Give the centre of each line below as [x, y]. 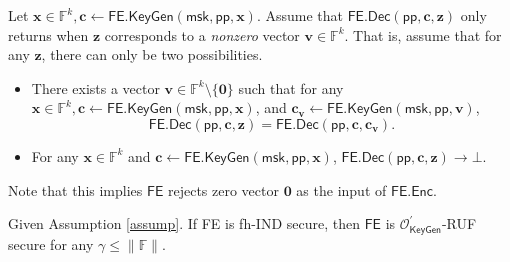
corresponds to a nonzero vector [202, 34]
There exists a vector [95, 87]
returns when [48, 34]
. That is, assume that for [423, 34]
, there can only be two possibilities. [152, 54]
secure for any [51, 243]
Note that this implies [75, 189]
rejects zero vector [223, 189]
